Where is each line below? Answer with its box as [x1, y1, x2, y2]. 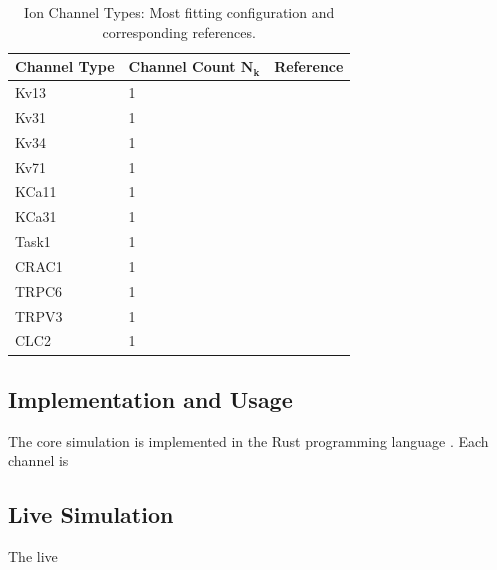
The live [8, 546, 58, 567]
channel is [8, 450, 69, 471]
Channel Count [128, 56, 236, 77]
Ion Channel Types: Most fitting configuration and [24, 2, 335, 22]
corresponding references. [102, 21, 256, 42]
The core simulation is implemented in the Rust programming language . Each [8, 430, 489, 451]
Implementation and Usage [8, 383, 293, 414]
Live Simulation [8, 499, 174, 530]
